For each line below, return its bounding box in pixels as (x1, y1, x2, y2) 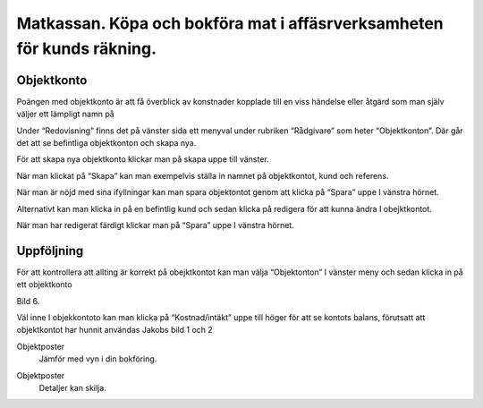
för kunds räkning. (16, 38, 157, 58)
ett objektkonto (16, 279, 72, 290)
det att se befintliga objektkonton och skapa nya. (16, 138, 197, 149)
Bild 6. (16, 295, 40, 306)
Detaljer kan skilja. (38, 383, 106, 394)
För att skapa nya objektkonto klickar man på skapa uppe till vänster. (16, 154, 270, 165)
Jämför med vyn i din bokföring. (38, 353, 157, 364)
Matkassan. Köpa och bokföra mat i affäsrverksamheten (16, 13, 444, 33)
